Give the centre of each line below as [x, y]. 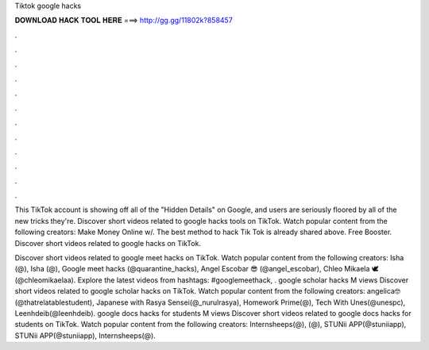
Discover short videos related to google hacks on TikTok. [108, 243]
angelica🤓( [383, 291]
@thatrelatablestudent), [54, 302]
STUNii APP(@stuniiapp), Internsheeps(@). [85, 335]
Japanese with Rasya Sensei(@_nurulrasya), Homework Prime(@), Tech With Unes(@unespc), [251, 302]
